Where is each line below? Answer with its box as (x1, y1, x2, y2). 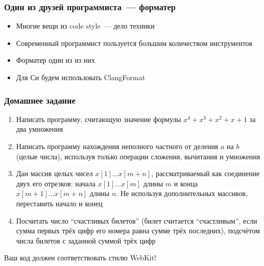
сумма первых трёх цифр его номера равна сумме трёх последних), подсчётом (16, 225, 260, 236)
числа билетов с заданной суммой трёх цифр (16, 235, 156, 246)
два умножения (16, 124, 63, 134)
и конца (174, 178, 198, 188)
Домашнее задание (4, 93, 76, 106)
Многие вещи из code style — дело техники (16, 20, 155, 31)
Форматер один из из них (16, 55, 95, 65)
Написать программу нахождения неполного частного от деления (16, 141, 219, 151)
